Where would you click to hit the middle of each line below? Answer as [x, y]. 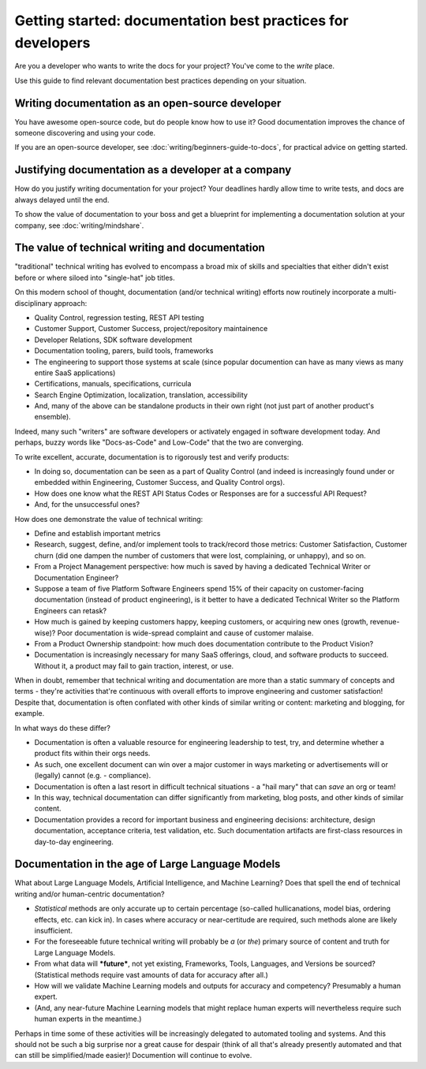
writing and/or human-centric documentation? [90, 894]
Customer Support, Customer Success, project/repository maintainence [151, 329]
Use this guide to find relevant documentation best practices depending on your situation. [161, 80]
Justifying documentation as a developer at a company [153, 170]
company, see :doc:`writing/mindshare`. [79, 225]
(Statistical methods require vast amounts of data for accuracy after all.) [151, 974]
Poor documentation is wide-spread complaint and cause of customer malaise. [185, 633]
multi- [387, 292]
